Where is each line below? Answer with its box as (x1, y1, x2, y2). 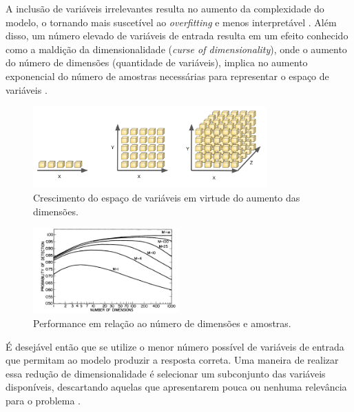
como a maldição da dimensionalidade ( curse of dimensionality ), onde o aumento (6, 41, 347, 56)
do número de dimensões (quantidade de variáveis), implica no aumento (6, 55, 308, 70)
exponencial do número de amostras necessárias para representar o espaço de (6, 68, 329, 83)
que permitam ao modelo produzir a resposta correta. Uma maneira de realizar (6, 353, 339, 367)
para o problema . (6, 393, 81, 407)
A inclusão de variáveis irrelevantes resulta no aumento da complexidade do (6, 1, 324, 15)
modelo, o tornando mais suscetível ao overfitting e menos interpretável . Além (6, 14, 337, 29)
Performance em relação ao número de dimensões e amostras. (33, 316, 291, 330)
